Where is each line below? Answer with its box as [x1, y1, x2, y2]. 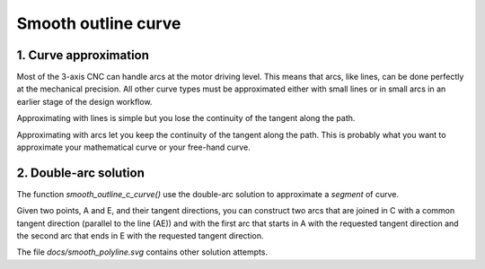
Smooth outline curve [16, 13, 181, 33]
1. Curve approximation [16, 48, 150, 63]
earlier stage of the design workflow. [16, 96, 153, 107]
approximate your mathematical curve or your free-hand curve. [16, 142, 251, 152]
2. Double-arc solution [16, 165, 145, 180]
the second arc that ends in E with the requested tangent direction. [16, 230, 264, 241]
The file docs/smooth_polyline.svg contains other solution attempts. [16, 247, 269, 257]
